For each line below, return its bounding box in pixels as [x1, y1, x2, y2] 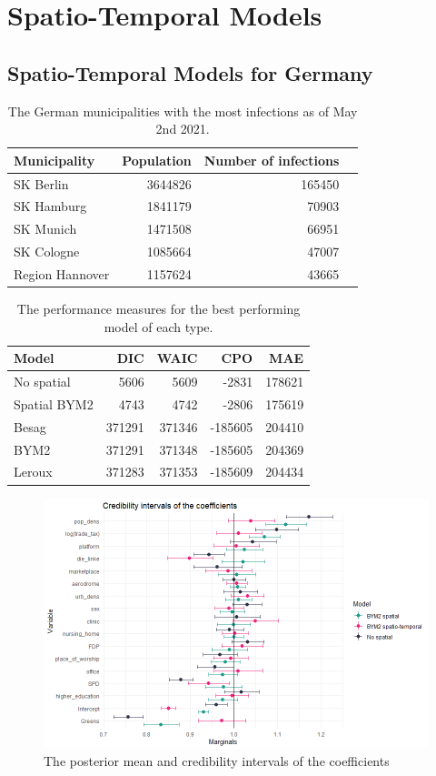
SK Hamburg [14, 197, 87, 216]
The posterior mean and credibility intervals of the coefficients [44, 751, 390, 771]
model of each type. [104, 317, 213, 336]
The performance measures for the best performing [16, 299, 301, 318]
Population [122, 150, 192, 169]
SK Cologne [14, 242, 80, 261]
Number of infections [203, 150, 340, 169]
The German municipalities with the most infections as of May [7, 101, 358, 120]
